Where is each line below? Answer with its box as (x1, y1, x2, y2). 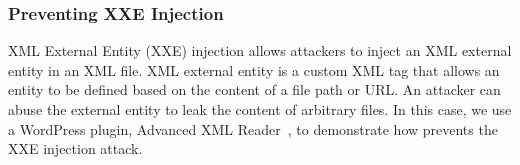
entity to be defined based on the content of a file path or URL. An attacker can (8, 79, 501, 100)
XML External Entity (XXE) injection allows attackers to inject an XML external (8, 40, 512, 61)
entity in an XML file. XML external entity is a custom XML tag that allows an (8, 59, 500, 80)
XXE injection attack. (8, 138, 143, 159)
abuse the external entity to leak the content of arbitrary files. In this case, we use (8, 99, 512, 119)
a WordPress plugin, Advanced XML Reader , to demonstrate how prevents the (8, 118, 498, 139)
